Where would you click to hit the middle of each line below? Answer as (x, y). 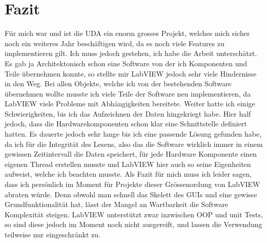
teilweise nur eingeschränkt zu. (53, 234)
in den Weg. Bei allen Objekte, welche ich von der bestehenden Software (118, 83)
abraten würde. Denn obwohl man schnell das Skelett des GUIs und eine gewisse (131, 194)
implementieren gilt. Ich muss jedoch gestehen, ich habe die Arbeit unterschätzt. (131, 53)
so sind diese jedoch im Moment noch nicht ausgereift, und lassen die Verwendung (133, 224)
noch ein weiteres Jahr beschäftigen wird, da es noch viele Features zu (115, 43)
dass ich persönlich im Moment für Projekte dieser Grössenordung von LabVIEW (132, 184)
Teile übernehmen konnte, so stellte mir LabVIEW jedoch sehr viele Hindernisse (131, 73)
